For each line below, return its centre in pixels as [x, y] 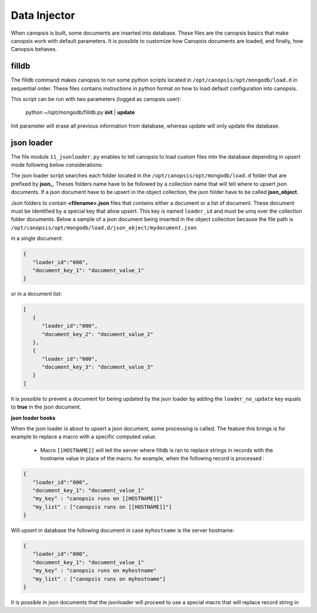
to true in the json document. [46, 407]
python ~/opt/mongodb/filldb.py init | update [80, 112]
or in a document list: [36, 294]
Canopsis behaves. [34, 49]
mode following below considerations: [57, 165]
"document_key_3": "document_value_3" [98, 367]
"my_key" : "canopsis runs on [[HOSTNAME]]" [97, 499]
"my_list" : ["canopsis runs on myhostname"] [99, 579]
